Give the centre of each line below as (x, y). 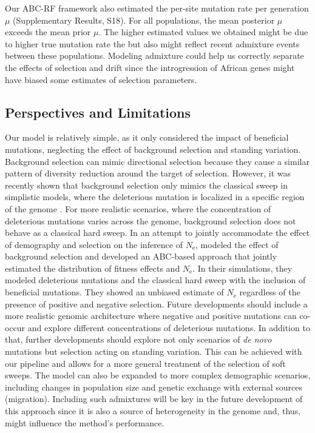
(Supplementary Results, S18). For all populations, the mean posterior (144, 20)
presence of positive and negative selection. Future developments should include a (156, 304)
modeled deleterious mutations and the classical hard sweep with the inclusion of (155, 280)
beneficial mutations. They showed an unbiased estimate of (114, 292)
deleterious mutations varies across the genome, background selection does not (151, 220)
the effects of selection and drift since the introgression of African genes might (150, 67)
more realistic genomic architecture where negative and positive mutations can (151, 316)
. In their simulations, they (242, 268)
